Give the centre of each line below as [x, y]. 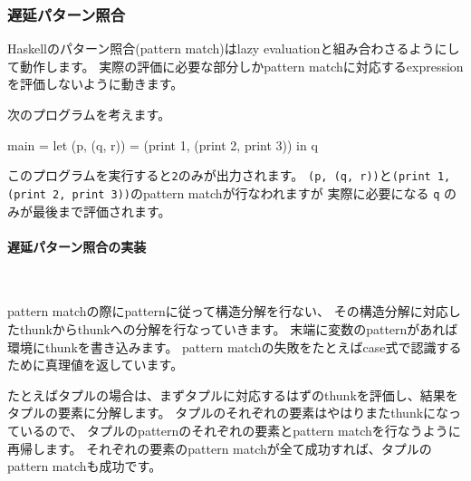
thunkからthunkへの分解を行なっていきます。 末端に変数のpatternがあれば [239, 329]
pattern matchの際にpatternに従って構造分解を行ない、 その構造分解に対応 [228, 311]
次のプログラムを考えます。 [89, 114]
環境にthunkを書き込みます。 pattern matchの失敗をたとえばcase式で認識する [235, 346]
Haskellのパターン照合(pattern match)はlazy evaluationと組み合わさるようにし [234, 48]
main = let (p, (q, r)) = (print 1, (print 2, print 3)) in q [163, 144]
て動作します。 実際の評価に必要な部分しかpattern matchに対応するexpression [235, 66]
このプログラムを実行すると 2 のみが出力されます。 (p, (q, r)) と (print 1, [229, 175]
